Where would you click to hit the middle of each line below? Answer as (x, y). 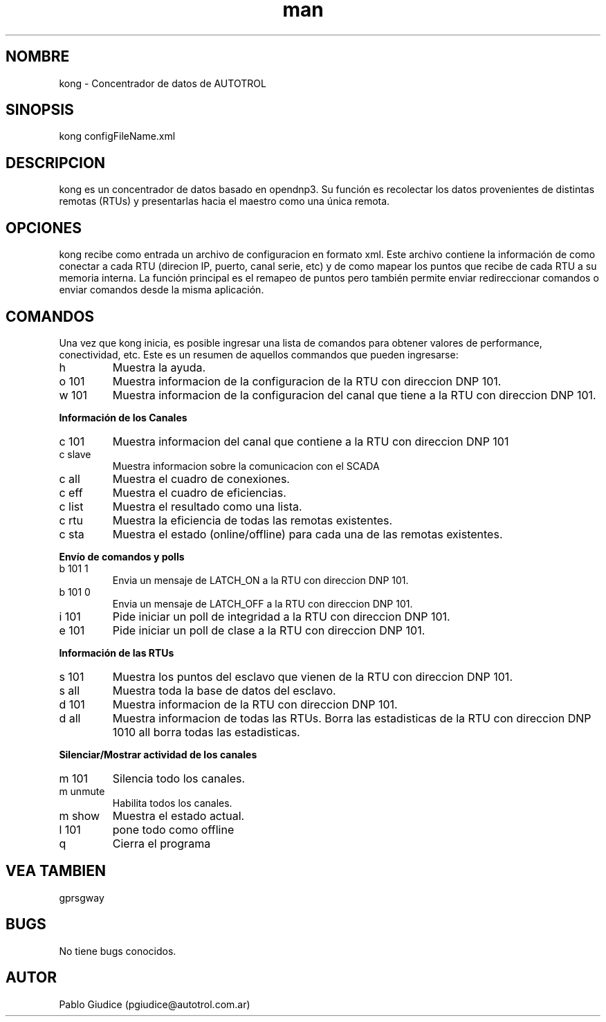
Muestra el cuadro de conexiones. (201, 478)
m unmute (82, 791)
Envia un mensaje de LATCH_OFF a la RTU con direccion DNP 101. (263, 603)
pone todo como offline (173, 829)
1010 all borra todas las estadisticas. (206, 732)
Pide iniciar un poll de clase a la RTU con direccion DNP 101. (269, 630)
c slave (75, 454)
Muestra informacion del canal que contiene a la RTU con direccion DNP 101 (311, 441)
